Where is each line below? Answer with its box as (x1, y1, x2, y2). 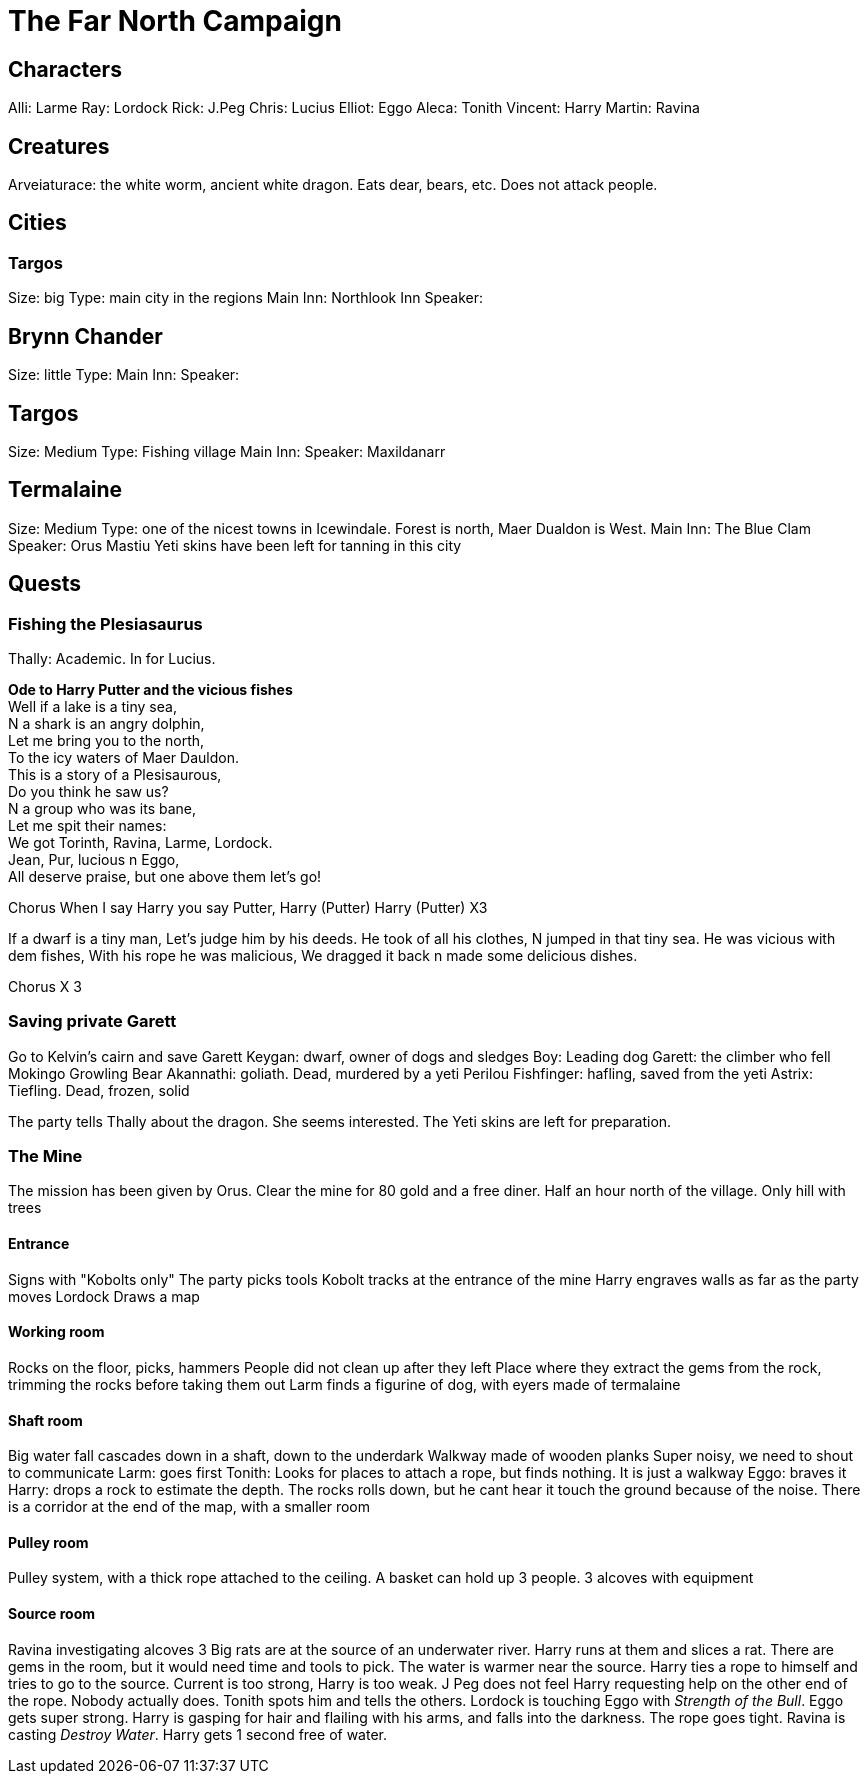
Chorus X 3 (8, 977, 82, 995)
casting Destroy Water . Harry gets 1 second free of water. (8, 1725, 387, 1743)
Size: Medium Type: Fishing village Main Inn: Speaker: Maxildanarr (8, 442, 446, 460)
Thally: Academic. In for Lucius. (8, 649, 216, 667)
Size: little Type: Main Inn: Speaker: (8, 366, 240, 384)
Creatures (8, 133, 110, 159)
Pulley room (8, 1533, 89, 1551)
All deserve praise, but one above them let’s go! (8, 867, 322, 885)
